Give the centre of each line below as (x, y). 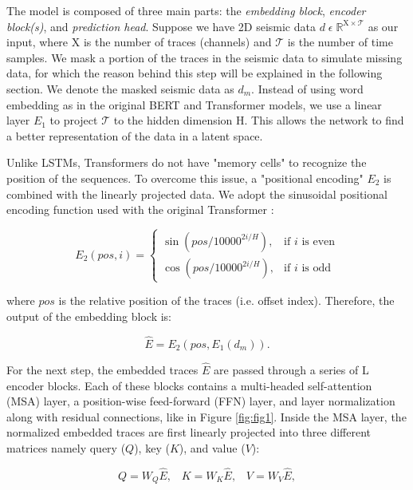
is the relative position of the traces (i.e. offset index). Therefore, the (226, 300)
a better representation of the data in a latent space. (135, 135)
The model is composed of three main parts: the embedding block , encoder (186, 10)
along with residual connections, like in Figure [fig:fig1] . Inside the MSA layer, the (206, 416)
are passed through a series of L (291, 369)
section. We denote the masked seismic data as (120, 88)
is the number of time (340, 42)
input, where (37, 42)
